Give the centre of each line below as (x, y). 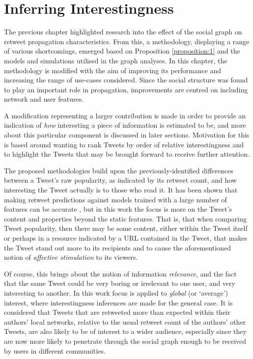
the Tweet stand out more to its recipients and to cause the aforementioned (117, 247)
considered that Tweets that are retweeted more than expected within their (117, 312)
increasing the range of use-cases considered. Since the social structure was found (126, 80)
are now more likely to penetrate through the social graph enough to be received (125, 341)
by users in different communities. (55, 350)
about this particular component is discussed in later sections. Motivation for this (127, 135)
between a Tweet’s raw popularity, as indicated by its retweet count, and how (120, 180)
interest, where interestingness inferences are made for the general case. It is (118, 302)
